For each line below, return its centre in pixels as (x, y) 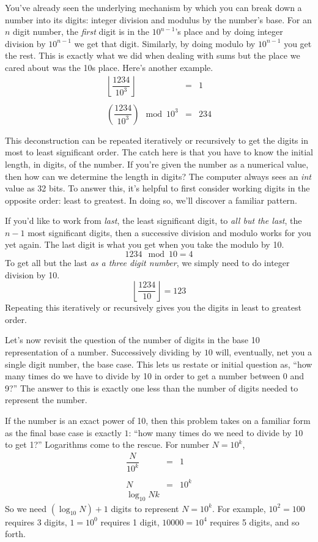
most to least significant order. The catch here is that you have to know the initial (159, 152)
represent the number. (46, 400)
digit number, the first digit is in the (81, 32)
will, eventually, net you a (264, 352)
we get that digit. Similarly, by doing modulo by (165, 43)
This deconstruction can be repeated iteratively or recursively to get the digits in (157, 140)
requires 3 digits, (36, 522)
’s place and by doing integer (229, 32)
